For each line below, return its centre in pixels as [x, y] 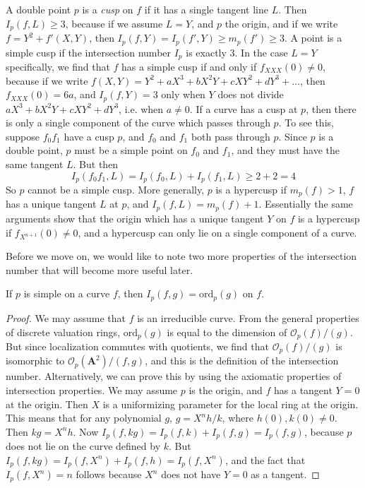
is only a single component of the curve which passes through [138, 123]
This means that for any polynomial [84, 418]
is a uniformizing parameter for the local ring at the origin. [231, 404]
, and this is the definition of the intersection [242, 361]
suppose [23, 136]
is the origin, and [226, 390]
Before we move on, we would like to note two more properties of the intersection [181, 256]
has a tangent [303, 390]
